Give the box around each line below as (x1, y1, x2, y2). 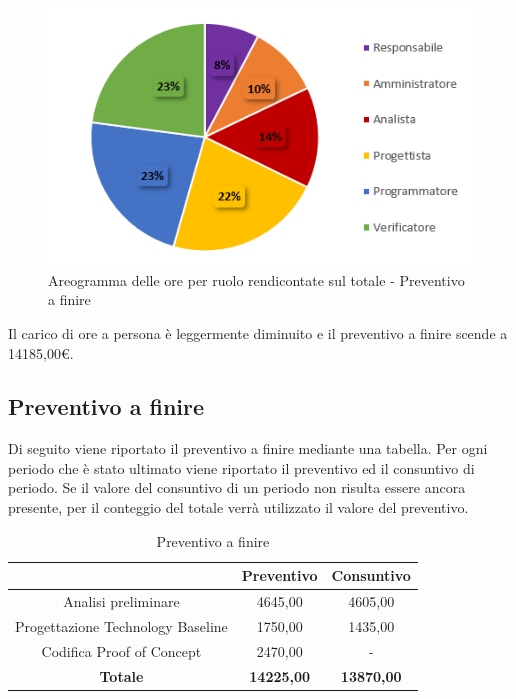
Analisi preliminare (63, 591, 180, 612)
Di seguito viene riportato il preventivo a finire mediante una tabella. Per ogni (8, 438, 488, 459)
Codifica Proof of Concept (41, 640, 202, 661)
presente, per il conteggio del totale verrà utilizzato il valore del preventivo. (8, 497, 469, 518)
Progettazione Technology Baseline (15, 615, 228, 636)
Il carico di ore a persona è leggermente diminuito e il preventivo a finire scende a (8, 322, 508, 343)
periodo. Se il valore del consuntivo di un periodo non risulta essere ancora (8, 477, 466, 498)
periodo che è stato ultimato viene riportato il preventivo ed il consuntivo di (8, 457, 475, 478)
